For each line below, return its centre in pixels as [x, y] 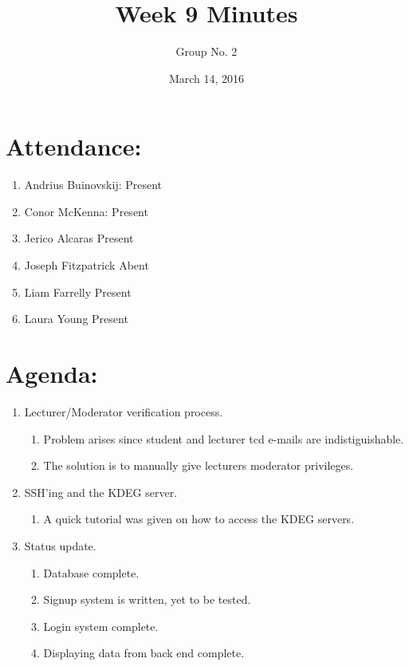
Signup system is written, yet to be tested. [147, 599]
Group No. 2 [206, 51]
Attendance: [74, 146]
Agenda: [52, 373]
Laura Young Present [76, 319]
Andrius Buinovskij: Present [93, 185]
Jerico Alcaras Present [79, 238]
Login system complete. [101, 626]
